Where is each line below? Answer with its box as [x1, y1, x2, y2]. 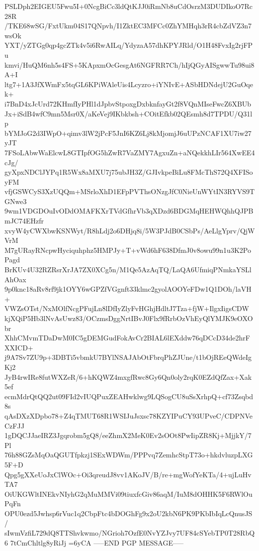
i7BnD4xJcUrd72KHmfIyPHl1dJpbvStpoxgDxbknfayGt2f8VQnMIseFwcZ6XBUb [4, 98, 252, 109]
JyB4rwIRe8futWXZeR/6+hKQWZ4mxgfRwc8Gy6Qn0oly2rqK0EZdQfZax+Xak [4, 371, 252, 382]
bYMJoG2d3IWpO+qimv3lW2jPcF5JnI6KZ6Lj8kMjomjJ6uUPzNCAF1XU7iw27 [4, 127, 252, 138]
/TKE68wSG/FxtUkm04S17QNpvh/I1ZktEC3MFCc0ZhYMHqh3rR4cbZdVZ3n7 [4, 20, 252, 31]
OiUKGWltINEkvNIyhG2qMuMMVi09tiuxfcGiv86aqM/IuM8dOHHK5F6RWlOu [4, 488, 253, 499]
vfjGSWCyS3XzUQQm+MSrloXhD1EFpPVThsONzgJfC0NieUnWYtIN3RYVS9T [4, 186, 255, 197]
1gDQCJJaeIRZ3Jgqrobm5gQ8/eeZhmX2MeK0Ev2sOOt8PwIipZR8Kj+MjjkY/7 [4, 430, 252, 441]
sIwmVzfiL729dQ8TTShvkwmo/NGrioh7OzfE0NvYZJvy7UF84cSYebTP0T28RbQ [4, 528, 255, 538]
